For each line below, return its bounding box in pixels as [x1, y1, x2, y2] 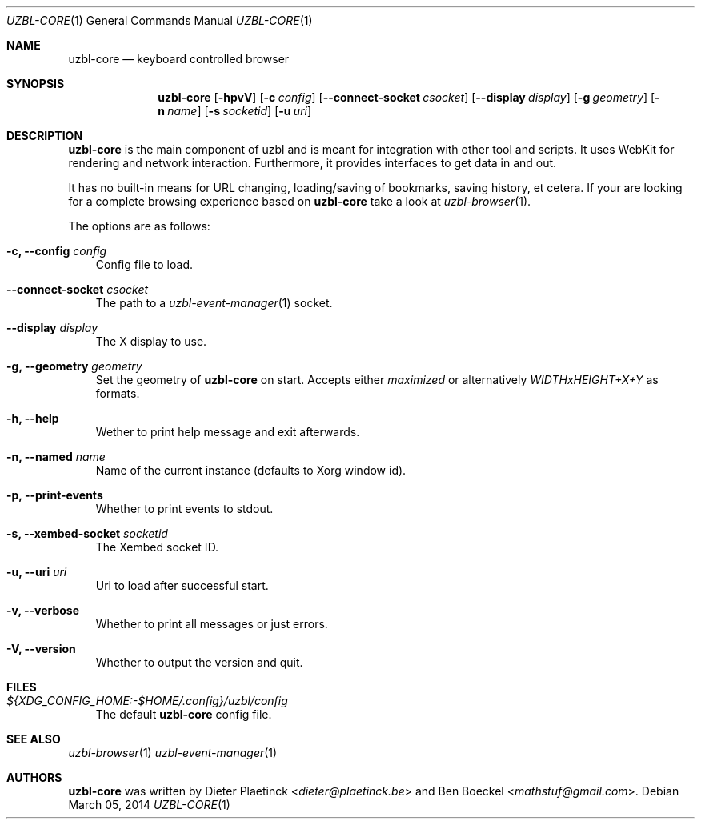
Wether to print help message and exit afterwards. [95, 425, 360, 439]
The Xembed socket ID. [95, 540, 219, 554]
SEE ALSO [6, 732, 61, 746]
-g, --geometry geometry [6, 359, 142, 373]
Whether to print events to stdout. [95, 502, 274, 515]
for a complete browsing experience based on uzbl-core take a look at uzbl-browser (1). [68, 194, 531, 208]
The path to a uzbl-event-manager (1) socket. [95, 296, 333, 310]
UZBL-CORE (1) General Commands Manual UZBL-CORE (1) [6, 14, 313, 27]
